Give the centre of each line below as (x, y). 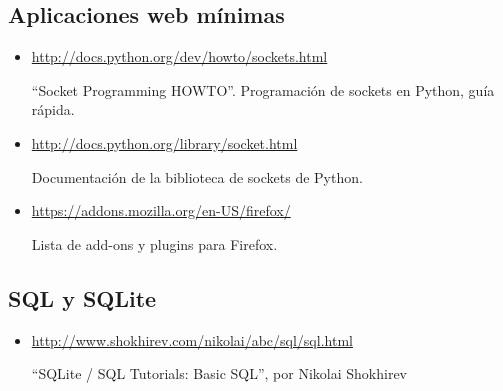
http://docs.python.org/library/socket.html (164, 142)
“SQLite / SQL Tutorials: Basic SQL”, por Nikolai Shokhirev (219, 373)
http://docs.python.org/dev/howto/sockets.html (179, 56)
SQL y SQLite (82, 297)
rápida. (53, 109)
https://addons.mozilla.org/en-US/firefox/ (161, 210)
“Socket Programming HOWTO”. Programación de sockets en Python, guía (263, 89)
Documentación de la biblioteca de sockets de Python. (197, 176)
